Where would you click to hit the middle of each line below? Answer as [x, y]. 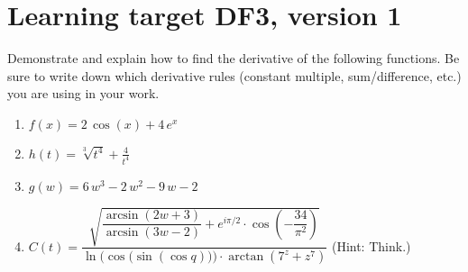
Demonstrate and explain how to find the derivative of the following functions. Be [234, 58]
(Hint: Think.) [371, 245]
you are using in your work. [83, 93]
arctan [246, 257]
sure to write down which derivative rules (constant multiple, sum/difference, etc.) [234, 75]
